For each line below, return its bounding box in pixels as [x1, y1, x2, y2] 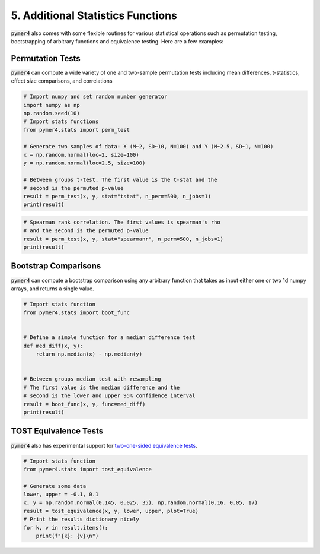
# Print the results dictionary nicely [23, 516, 139, 523]
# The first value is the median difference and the [23, 384, 180, 391]
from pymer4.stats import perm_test [23, 126, 130, 133]
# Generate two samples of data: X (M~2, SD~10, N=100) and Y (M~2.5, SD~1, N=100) [23, 143, 274, 150]
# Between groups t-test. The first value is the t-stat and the [23, 176, 217, 183]
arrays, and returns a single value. [11, 285, 94, 292]
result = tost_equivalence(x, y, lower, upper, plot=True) [23, 508, 199, 514]
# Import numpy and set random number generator [23, 93, 168, 100]
